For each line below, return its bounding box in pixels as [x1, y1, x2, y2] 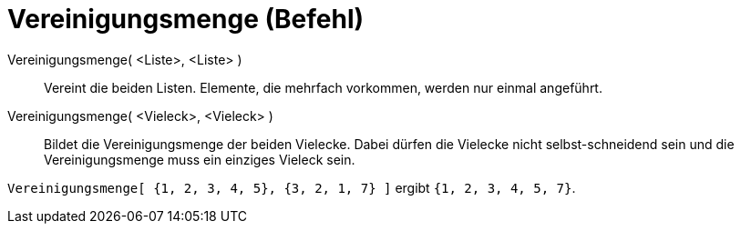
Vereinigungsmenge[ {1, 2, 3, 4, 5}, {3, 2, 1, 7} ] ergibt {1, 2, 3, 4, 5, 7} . [7, 179, 576, 196]
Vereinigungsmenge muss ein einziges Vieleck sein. [44, 151, 355, 167]
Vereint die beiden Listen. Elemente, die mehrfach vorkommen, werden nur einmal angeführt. [44, 79, 602, 95]
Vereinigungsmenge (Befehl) [7, 4, 365, 35]
